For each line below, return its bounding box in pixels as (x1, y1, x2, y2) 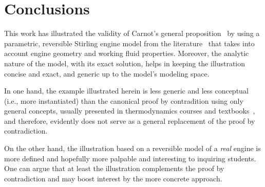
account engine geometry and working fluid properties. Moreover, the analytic (4, 48, 249, 59)
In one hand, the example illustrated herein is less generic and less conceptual (4, 85, 249, 96)
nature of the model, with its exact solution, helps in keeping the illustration (4, 58, 245, 68)
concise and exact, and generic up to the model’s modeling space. (4, 68, 210, 79)
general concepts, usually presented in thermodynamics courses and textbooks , (4, 105, 255, 116)
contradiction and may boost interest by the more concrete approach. (4, 173, 222, 183)
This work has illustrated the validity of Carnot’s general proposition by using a (4, 28, 260, 39)
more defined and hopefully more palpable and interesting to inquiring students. (4, 153, 256, 163)
